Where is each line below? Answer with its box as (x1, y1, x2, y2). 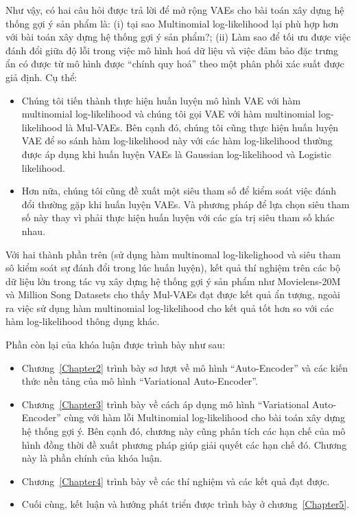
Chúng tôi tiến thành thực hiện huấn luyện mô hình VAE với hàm (21, 93, 301, 107)
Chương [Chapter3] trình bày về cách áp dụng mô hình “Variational (21, 396, 309, 411)
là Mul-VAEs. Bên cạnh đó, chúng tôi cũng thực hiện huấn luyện (65, 120, 339, 134)
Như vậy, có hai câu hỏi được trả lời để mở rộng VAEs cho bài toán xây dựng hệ (5, 3, 344, 16)
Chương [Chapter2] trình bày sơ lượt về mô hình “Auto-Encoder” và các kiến (21, 360, 348, 374)
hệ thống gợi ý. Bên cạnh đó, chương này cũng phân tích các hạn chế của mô (21, 424, 346, 438)
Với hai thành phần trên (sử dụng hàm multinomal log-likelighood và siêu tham (5, 247, 341, 261)
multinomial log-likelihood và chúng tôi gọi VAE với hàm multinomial (21, 106, 316, 121)
